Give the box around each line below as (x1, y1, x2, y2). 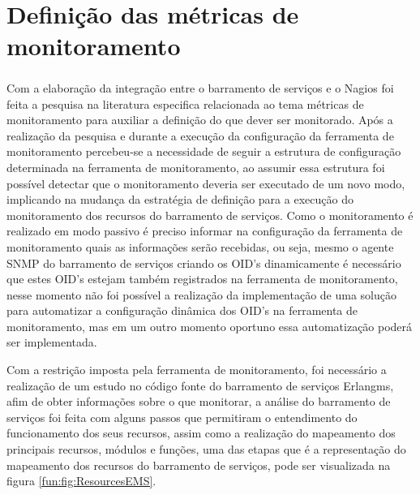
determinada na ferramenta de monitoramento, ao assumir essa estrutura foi (6, 158, 385, 175)
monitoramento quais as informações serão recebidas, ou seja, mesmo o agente (6, 238, 394, 255)
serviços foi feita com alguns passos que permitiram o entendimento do (6, 408, 358, 425)
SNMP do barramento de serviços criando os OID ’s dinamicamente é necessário (6, 254, 401, 271)
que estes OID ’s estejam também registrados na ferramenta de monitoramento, (6, 270, 398, 287)
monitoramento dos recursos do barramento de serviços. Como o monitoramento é (6, 206, 414, 223)
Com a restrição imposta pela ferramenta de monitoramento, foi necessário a (6, 361, 387, 378)
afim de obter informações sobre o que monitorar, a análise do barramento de (6, 393, 391, 410)
